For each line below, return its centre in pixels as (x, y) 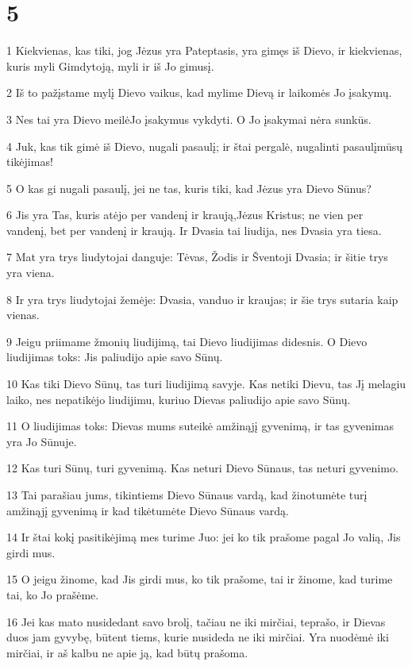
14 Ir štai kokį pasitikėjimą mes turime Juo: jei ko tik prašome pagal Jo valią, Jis (204, 537)
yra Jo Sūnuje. (42, 441)
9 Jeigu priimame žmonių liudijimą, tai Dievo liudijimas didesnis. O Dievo (187, 341)
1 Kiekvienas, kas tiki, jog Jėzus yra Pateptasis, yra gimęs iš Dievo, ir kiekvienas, (204, 50)
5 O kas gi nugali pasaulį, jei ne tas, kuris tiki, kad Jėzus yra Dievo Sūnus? (189, 188)
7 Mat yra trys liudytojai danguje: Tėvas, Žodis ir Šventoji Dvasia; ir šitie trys (197, 257)
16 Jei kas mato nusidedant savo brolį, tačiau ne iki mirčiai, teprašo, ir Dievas (196, 621)
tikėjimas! (30, 162)
